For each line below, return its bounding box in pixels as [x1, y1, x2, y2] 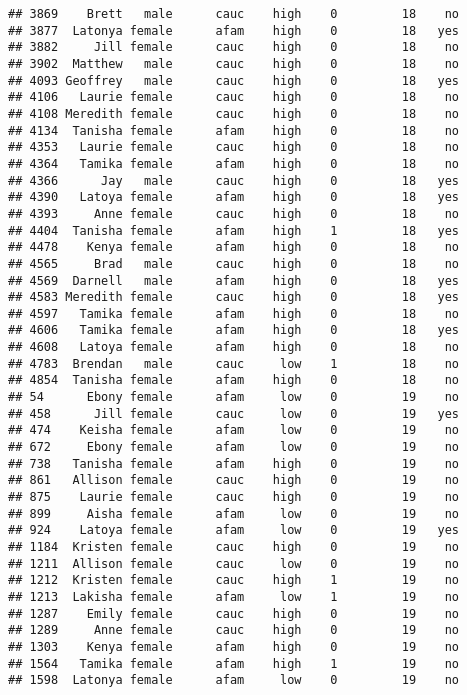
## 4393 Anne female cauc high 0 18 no [8, 206, 460, 221]
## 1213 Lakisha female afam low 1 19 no [8, 589, 460, 604]
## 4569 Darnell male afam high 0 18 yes [8, 273, 460, 288]
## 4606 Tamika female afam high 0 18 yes [8, 323, 460, 338]
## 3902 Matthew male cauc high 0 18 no [8, 56, 460, 71]
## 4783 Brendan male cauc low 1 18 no [8, 356, 460, 371]
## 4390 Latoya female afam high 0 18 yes [8, 190, 460, 205]
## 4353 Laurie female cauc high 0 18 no [8, 140, 460, 155]
